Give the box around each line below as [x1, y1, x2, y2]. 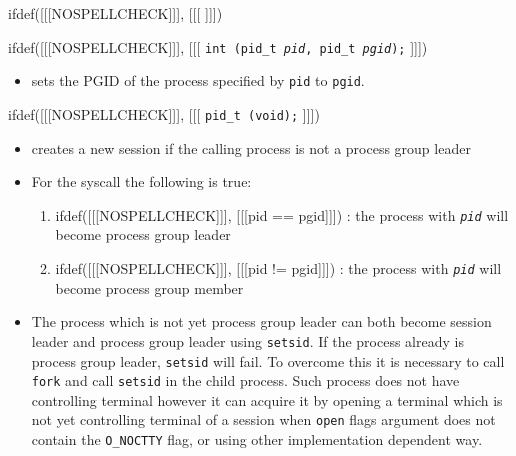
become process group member [55, 277, 244, 298]
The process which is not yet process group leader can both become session [31, 311, 492, 332]
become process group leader [55, 224, 231, 245]
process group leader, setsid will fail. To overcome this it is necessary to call [31, 350, 505, 371]
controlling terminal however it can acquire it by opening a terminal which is [31, 389, 503, 410]
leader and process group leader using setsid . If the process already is [31, 330, 464, 351]
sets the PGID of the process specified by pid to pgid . [31, 70, 365, 91]
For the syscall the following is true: [31, 171, 252, 192]
